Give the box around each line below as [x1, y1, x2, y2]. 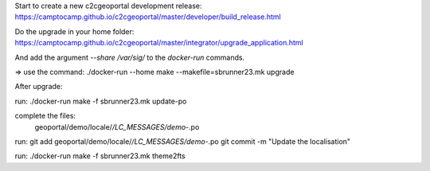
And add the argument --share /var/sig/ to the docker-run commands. [14, 52, 245, 62]
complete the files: [14, 111, 76, 121]
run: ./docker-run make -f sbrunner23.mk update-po [14, 96, 187, 106]
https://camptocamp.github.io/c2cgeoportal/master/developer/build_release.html [14, 12, 282, 21]
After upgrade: [14, 82, 63, 91]
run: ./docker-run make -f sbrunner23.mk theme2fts [14, 151, 186, 161]
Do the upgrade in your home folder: [14, 26, 135, 36]
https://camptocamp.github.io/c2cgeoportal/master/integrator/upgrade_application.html [14, 38, 303, 48]
